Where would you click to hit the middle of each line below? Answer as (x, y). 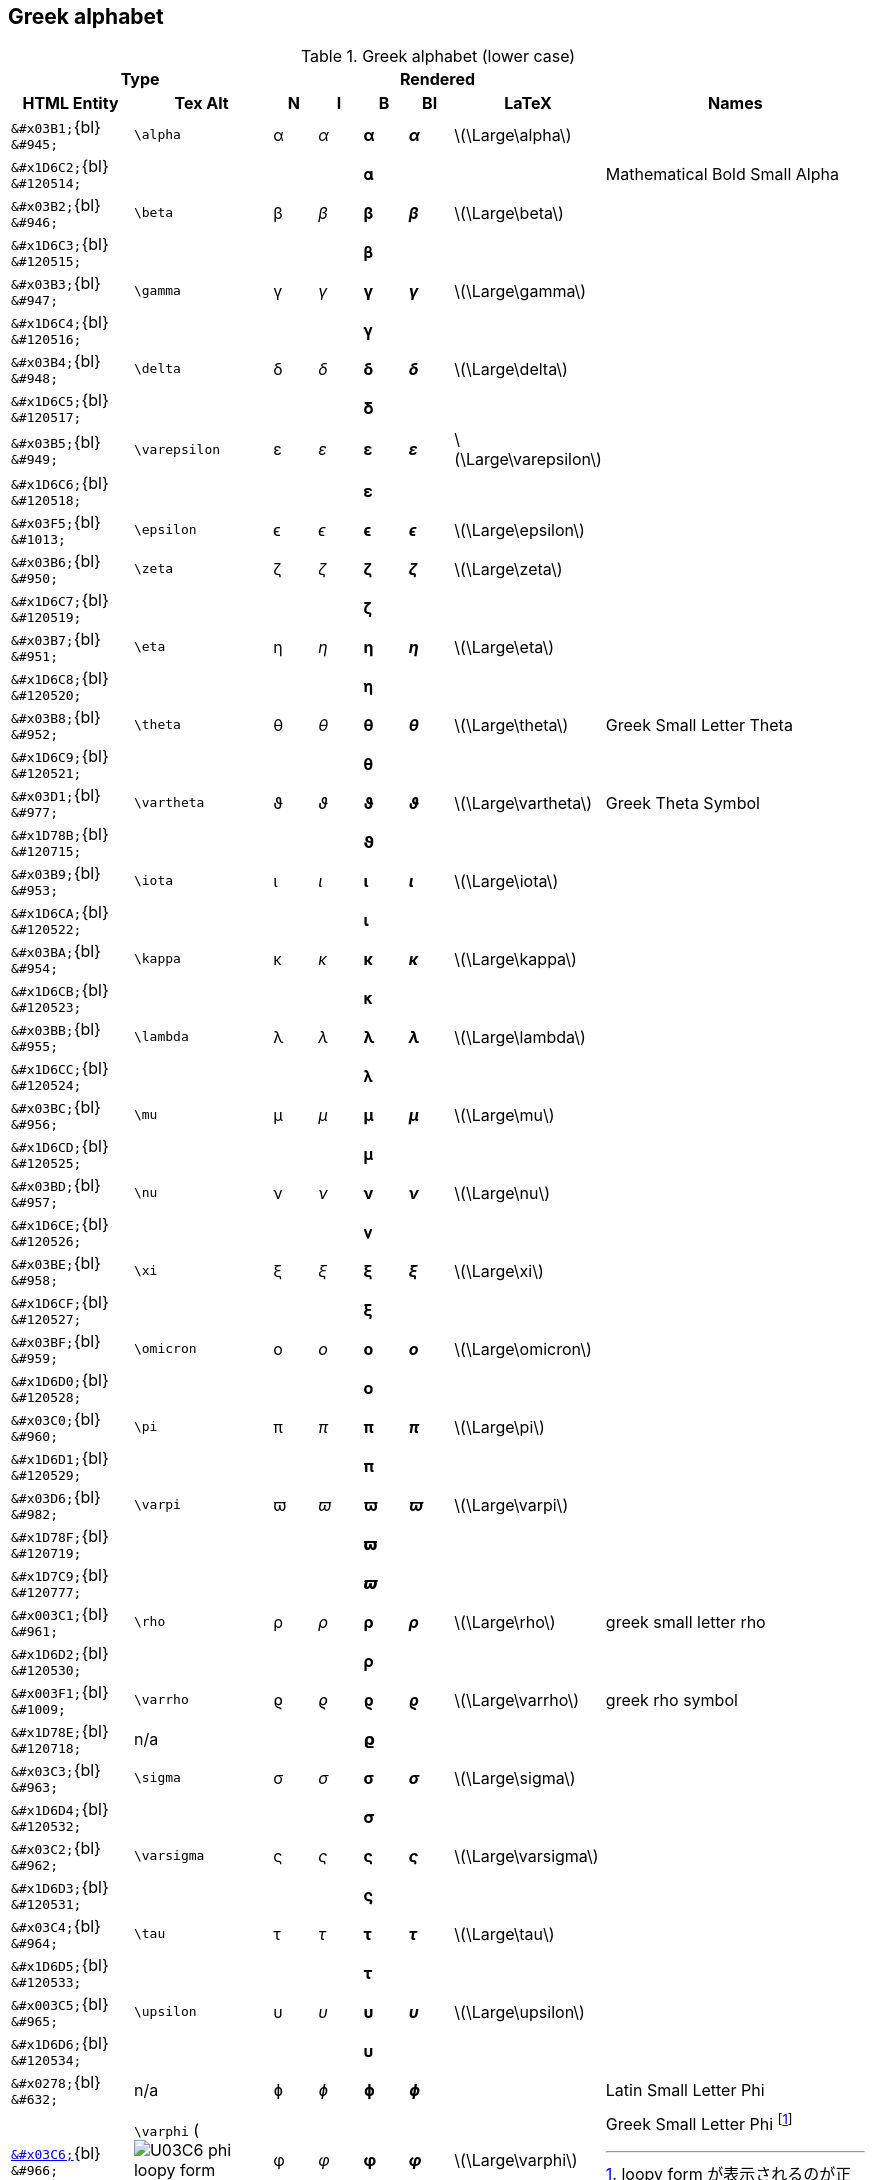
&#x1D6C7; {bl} (60, 600)
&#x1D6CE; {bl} (60, 1224)
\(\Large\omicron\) (523, 1348)
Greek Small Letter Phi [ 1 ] (699, 2123)
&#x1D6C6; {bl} (60, 483)
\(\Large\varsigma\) (526, 1855)
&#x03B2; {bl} (56, 205)
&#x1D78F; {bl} (60, 1536)
